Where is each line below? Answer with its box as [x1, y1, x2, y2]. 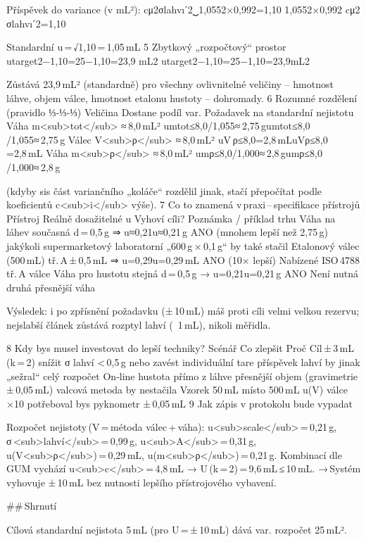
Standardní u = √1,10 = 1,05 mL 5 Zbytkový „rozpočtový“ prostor [6, 39, 286, 54]
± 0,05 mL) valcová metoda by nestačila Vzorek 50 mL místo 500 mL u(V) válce [6, 382, 348, 397]
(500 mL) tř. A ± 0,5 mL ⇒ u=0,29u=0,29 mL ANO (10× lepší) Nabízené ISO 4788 [6, 252, 360, 267]
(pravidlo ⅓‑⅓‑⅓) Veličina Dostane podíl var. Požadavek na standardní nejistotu [6, 104, 354, 119]
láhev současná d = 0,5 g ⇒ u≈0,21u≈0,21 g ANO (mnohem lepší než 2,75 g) [6, 225, 329, 239]
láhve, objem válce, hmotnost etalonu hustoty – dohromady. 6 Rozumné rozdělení [6, 90, 358, 105]
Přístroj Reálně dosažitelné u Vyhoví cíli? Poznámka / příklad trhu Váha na [6, 210, 336, 225]
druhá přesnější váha [6, 279, 96, 294]
